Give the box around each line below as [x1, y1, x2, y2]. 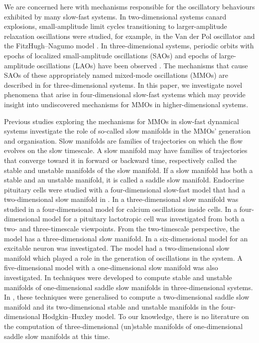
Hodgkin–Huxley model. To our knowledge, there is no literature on [42, 311, 249, 322]
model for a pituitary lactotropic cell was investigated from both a [42, 213, 245, 224]
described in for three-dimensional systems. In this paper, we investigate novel [4, 79, 243, 90]
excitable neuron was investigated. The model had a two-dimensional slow [4, 243, 230, 253]
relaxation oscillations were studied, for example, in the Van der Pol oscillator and [4, 30, 255, 41]
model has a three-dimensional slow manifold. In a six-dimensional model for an [4, 233, 248, 243]
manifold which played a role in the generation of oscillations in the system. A [4, 252, 243, 263]
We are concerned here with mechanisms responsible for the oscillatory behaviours [4, 1, 255, 11]
